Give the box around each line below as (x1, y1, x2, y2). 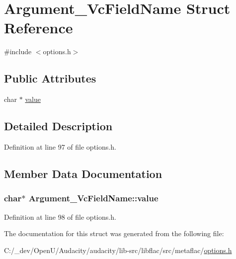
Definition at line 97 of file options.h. (4, 141, 116, 152)
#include (4, 46, 32, 57)
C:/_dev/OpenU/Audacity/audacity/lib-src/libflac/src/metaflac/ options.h (4, 245, 232, 255)
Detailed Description (4, 118, 113, 134)
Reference (4, 17, 73, 38)
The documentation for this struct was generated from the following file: (4, 228, 224, 239)
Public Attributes (4, 71, 96, 86)
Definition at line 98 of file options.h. (4, 211, 116, 222)
